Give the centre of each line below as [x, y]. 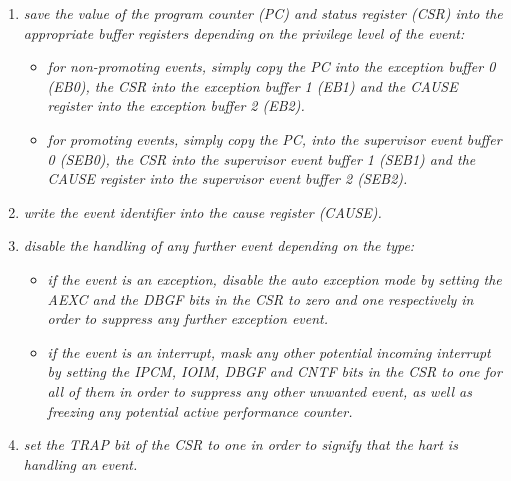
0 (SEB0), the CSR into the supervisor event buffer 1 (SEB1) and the [261, 158]
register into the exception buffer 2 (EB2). [176, 105]
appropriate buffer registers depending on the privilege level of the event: [244, 32]
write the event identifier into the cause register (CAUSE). [202, 211]
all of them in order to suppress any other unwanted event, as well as [259, 390]
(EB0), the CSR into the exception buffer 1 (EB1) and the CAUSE [252, 85]
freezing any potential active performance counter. [200, 410]
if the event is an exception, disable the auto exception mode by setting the [274, 278]
